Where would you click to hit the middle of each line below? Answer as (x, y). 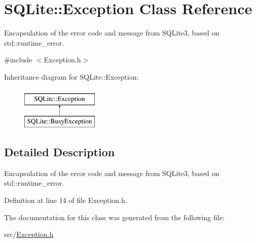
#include (18, 60)
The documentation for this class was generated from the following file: (114, 217)
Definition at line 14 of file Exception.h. (66, 200)
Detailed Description (60, 152)
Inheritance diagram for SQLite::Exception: (71, 76)
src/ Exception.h (29, 234)
